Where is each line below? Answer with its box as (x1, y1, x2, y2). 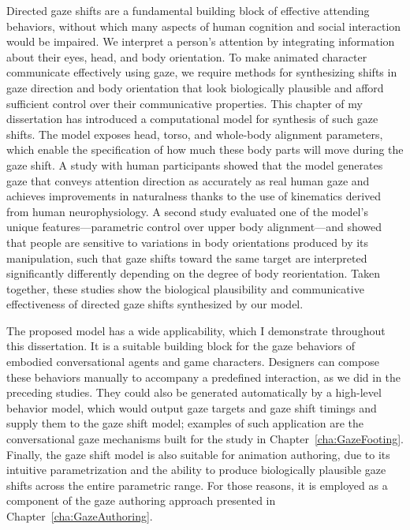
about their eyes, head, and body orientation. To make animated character (6, 48, 367, 65)
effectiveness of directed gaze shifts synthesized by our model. (6, 296, 304, 312)
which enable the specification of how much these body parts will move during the (6, 141, 404, 158)
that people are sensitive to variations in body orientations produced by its (6, 233, 369, 250)
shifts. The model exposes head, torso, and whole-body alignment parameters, (6, 125, 383, 142)
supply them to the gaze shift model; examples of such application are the (6, 415, 363, 431)
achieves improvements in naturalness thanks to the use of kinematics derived (6, 188, 382, 204)
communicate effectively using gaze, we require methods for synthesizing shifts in (6, 64, 397, 80)
